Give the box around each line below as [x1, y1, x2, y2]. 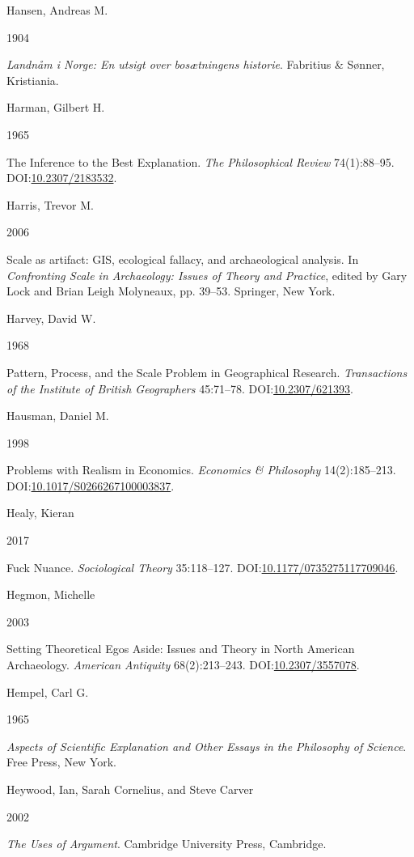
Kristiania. [6, 71, 59, 88]
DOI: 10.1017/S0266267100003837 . [6, 477, 175, 494]
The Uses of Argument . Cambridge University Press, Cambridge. [6, 835, 327, 852]
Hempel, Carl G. [6, 683, 89, 700]
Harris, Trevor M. [6, 196, 94, 213]
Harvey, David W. [6, 309, 96, 326]
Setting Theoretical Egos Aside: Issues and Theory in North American [6, 640, 355, 657]
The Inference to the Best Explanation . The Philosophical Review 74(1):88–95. [6, 153, 395, 170]
